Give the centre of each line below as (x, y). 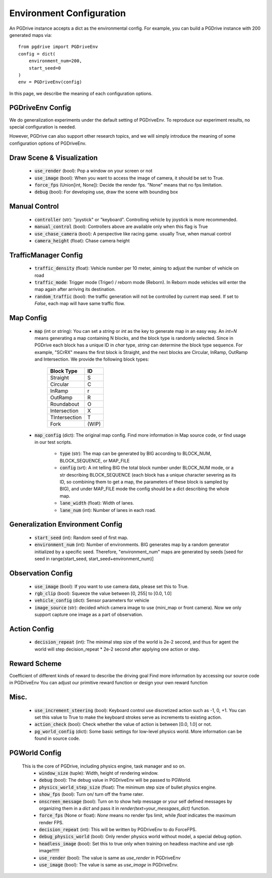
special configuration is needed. (43, 127)
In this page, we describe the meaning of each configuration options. (81, 93)
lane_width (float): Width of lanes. (97, 503)
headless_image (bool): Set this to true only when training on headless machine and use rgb (136, 843)
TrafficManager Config (46, 255)
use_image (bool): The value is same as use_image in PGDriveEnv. (109, 865)
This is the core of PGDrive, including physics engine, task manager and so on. (104, 766)
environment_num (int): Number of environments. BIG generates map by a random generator (132, 545)
